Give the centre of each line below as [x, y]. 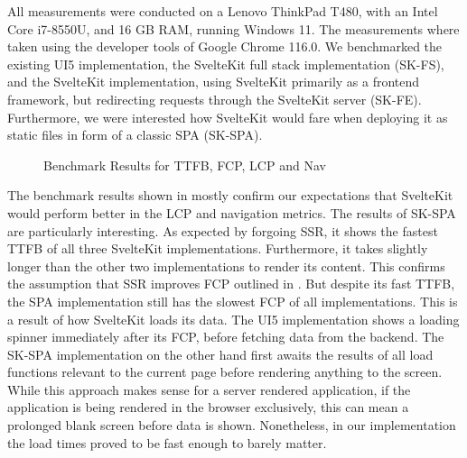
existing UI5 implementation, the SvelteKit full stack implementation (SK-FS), [226, 64]
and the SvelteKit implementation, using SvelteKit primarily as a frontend [214, 82]
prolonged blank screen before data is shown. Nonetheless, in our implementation [232, 425]
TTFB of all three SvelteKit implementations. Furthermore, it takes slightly [218, 248]
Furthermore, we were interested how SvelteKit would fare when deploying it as [228, 117]
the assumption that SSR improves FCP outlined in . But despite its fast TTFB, [231, 284]
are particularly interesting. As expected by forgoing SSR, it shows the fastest [223, 230]
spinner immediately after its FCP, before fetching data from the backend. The [226, 337]
